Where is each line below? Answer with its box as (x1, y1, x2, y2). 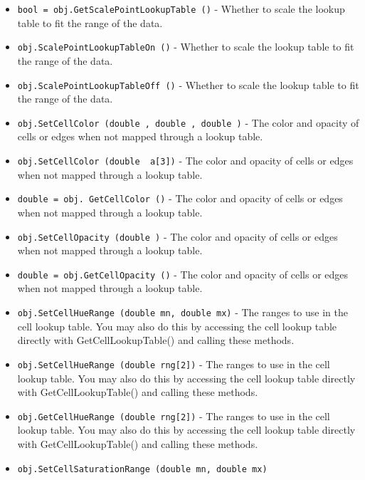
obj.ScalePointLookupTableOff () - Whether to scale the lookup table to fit (17, 77, 359, 92)
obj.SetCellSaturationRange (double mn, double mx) (17, 464, 268, 474)
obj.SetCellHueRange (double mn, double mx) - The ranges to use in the (17, 305, 348, 319)
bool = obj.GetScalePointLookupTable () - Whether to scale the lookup (17, 1, 345, 16)
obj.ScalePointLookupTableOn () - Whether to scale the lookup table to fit (17, 39, 354, 54)
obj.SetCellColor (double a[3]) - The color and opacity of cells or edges (17, 153, 354, 167)
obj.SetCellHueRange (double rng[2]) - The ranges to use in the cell (17, 356, 330, 371)
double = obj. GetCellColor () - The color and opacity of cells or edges (17, 191, 343, 206)
